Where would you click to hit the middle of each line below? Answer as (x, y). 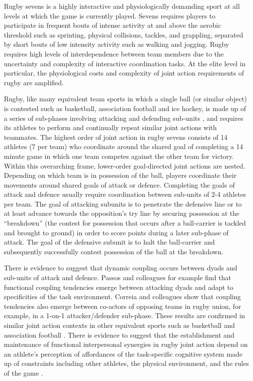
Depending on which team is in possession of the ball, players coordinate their (120, 175)
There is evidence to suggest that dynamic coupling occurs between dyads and (121, 268)
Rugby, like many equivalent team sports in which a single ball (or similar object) (126, 99)
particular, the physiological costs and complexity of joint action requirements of (124, 73)
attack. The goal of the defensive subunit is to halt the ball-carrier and (109, 242)
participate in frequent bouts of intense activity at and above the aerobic (113, 25)
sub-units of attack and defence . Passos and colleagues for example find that (117, 277)
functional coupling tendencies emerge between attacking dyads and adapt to (119, 287)
